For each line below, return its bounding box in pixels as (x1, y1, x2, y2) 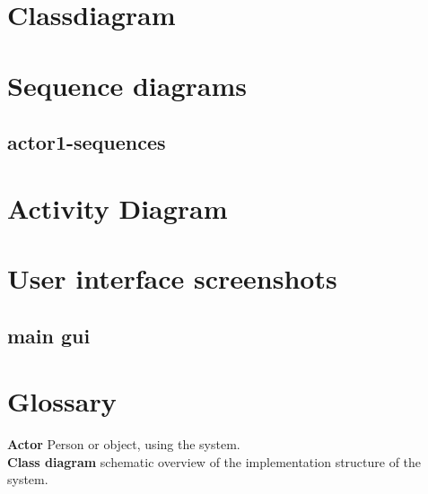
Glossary (7, 383, 117, 420)
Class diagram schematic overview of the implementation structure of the (7, 452, 422, 471)
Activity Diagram (7, 189, 228, 226)
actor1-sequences (7, 128, 166, 156)
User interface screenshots (7, 260, 337, 297)
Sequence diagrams (7, 66, 248, 103)
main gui (7, 321, 91, 349)
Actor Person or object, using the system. (7, 435, 240, 454)
